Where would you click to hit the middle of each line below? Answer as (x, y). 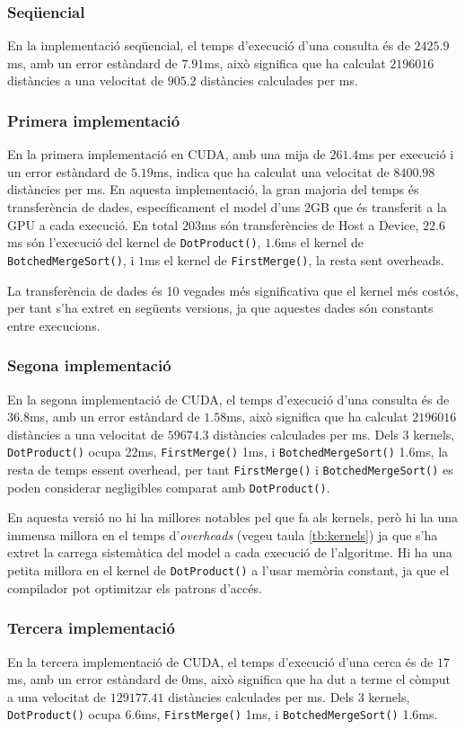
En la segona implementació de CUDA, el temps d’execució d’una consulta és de (228, 399)
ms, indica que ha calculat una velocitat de (271, 171)
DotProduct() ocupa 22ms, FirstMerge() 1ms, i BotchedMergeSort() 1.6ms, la (228, 452)
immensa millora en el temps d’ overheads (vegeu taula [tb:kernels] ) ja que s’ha (223, 534)
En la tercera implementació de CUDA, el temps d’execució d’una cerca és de (220, 661)
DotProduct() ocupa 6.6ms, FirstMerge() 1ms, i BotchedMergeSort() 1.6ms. (223, 714)
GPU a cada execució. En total (93, 224)
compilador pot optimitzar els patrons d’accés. (135, 587)
